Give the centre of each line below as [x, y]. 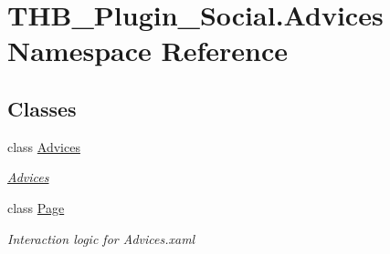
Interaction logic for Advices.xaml [101, 238]
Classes [42, 108]
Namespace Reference [148, 51]
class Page [36, 207]
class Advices [44, 146]
